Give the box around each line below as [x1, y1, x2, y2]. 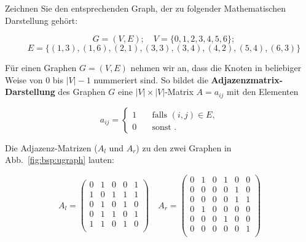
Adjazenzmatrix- [211, 73, 283, 86]
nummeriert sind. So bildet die [93, 73, 208, 86]
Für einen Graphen [5, 61, 77, 74]
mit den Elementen [227, 85, 299, 98]
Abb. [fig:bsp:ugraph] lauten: [5, 153, 114, 166]
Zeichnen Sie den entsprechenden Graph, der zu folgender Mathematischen [5, 2, 286, 14]
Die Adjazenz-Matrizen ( [5, 141, 98, 154]
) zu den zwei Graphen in [136, 141, 232, 154]
